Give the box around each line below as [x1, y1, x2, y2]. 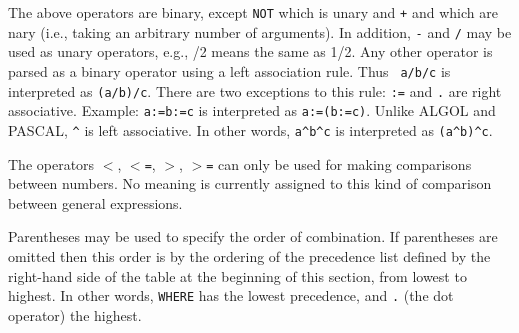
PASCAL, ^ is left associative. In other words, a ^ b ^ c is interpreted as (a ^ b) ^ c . [8, 119, 493, 140]
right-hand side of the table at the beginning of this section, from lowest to [8, 265, 467, 286]
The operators [8, 153, 95, 174]
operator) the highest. [8, 304, 142, 325]
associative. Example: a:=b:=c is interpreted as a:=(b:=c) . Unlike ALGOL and [8, 100, 496, 121]
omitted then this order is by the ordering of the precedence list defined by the [8, 245, 491, 266]
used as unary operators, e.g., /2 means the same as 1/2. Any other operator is [8, 41, 493, 62]
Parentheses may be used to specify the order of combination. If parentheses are [8, 226, 498, 247]
